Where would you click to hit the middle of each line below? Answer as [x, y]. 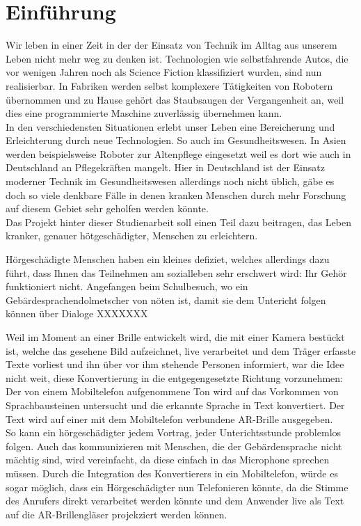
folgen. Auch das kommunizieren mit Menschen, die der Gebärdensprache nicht [174, 446]
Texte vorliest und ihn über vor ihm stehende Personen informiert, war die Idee [175, 364]
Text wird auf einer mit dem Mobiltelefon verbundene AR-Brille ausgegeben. [169, 419]
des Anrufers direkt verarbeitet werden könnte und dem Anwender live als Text [175, 501]
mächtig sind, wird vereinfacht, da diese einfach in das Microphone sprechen [168, 460]
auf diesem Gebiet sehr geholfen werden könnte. [107, 208]
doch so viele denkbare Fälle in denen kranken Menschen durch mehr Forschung [176, 194]
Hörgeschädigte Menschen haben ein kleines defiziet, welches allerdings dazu [168, 259]
